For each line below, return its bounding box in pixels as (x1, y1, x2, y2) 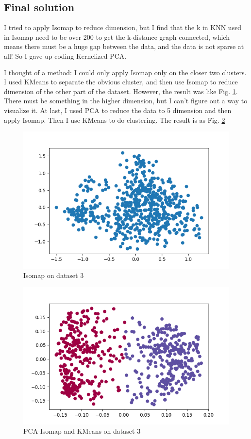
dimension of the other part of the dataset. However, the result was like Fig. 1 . (4, 86, 238, 96)
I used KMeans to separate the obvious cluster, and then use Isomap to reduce (4, 77, 238, 87)
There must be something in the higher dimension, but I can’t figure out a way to (4, 96, 248, 106)
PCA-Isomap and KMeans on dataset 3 (23, 426, 141, 436)
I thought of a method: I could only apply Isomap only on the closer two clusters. (4, 67, 247, 77)
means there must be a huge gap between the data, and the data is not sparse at (4, 41, 244, 51)
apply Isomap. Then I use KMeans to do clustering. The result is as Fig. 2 (4, 114, 225, 125)
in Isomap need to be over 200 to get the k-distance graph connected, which (4, 32, 230, 42)
